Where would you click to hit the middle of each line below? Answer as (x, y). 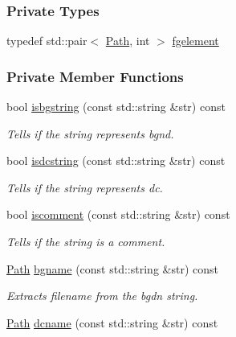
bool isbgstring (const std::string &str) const (116, 107)
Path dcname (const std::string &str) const (112, 322)
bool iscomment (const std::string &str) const (118, 214)
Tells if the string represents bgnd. (90, 133)
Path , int (128, 41)
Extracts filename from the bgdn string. (102, 296)
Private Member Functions (95, 76)
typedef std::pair (47, 41)
